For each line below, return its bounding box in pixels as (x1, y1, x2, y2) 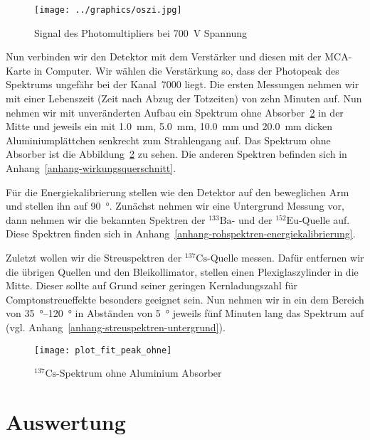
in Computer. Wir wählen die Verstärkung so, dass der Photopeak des (33, 63, 339, 77)
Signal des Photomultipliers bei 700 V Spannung (34, 25, 248, 40)
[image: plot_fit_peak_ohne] (34, 345, 172, 355)
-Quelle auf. (298, 212, 350, 227)
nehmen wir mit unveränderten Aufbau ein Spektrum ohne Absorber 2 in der (6, 104, 344, 119)
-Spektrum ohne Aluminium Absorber (56, 365, 222, 380)
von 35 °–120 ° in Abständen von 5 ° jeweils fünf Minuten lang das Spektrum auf (6, 306, 364, 321)
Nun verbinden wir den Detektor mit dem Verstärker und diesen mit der (6, 49, 322, 64)
